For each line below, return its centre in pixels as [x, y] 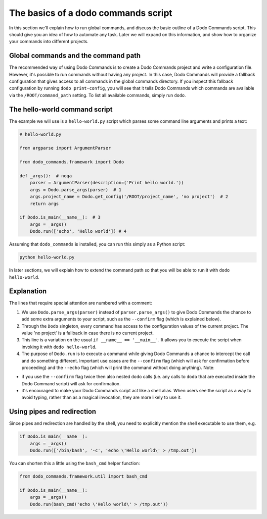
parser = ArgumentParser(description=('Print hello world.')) [107, 183]
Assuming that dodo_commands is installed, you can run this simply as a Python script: [97, 244]
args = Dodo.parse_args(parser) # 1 [76, 190]
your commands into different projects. [49, 42]
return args [44, 204]
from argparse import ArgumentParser [65, 148]
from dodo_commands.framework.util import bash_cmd [84, 476]
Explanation [28, 291]
